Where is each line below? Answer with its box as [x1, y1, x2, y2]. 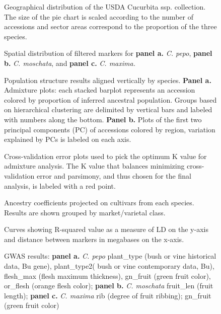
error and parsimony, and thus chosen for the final [36, 170, 191, 181]
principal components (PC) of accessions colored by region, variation [4, 124, 215, 134]
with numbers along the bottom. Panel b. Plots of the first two [4, 114, 202, 124]
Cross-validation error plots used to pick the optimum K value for [4, 150, 207, 161]
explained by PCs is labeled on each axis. [4, 134, 131, 144]
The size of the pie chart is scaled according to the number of [4, 11, 193, 22]
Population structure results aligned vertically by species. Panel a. [4, 74, 211, 85]
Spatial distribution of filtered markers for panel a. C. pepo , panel [4, 48, 212, 58]
